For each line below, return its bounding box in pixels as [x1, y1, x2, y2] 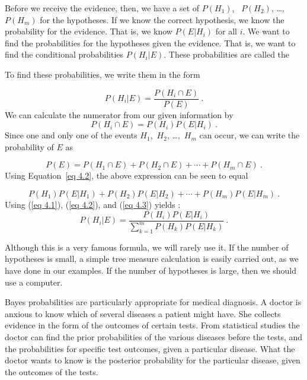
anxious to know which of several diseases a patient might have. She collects [5, 307, 281, 319]
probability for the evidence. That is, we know [5, 25, 172, 37]
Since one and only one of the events [5, 129, 137, 141]
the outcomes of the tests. [5, 365, 98, 378]
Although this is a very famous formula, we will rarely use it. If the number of [5, 240, 289, 253]
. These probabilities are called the [164, 48, 290, 61]
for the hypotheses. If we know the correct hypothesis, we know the [40, 13, 284, 26]
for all [215, 25, 237, 37]
